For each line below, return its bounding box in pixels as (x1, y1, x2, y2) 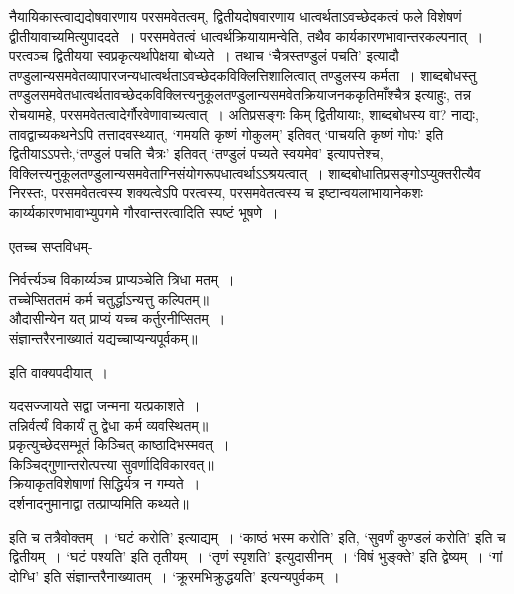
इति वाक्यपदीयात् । (9, 361, 108, 382)
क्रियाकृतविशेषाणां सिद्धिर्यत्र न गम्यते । (9, 473, 201, 494)
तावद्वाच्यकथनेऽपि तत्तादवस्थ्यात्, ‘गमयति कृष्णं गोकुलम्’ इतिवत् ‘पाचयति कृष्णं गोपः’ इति (9, 123, 444, 144)
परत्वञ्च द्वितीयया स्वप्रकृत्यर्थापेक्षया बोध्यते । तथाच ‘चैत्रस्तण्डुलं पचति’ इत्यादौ (9, 45, 399, 66)
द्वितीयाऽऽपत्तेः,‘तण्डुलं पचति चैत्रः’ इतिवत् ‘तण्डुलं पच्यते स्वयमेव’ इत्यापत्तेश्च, (9, 143, 384, 164)
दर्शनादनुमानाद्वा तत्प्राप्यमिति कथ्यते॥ (9, 493, 189, 514)
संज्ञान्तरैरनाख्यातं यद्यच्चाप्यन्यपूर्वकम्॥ (9, 327, 198, 348)
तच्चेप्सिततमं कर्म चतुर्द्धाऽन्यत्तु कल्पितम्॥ (9, 288, 209, 309)
